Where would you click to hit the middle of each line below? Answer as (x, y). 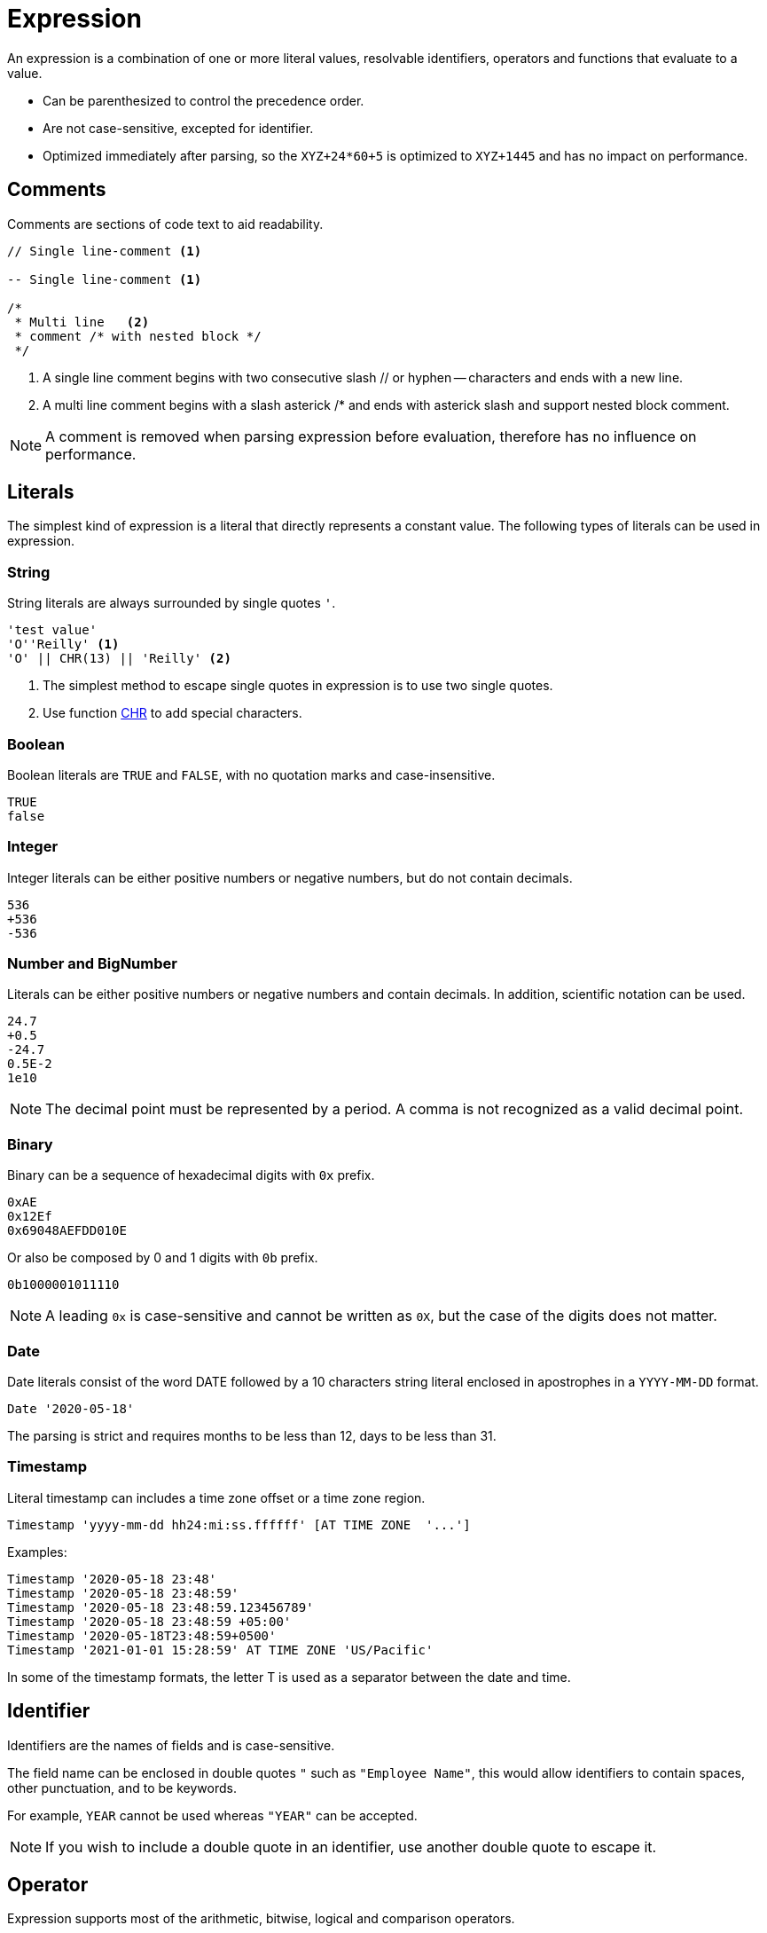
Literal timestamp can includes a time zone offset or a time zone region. (216, 1497)
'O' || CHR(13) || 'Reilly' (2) (119, 659)
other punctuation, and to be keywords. (122, 1788)
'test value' (52, 630)
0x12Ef (30, 1217)
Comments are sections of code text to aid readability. (165, 224)
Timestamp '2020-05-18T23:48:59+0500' (142, 1635)
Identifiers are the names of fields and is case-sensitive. (171, 1745)
